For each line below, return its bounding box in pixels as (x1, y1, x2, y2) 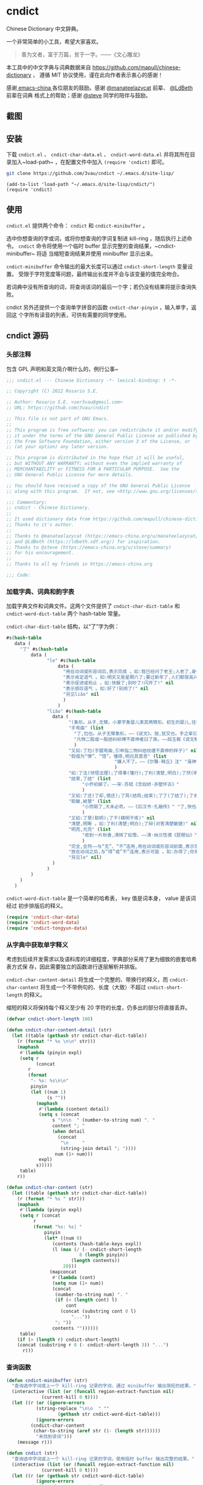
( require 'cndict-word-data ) (6, 919, 80, 926)
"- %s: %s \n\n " (30, 1078, 69, 1084)
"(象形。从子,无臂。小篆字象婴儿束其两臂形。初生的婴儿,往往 (68, 719, 201, 726)
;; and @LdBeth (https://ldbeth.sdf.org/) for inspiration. (6, 538, 161, 544)
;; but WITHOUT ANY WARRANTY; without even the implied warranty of (6, 460, 182, 467)
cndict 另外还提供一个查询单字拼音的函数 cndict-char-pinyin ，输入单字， (6, 303, 192, 311)
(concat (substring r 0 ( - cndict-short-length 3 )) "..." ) (17, 1342, 169, 1348)
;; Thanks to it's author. (6, 522, 74, 528)
